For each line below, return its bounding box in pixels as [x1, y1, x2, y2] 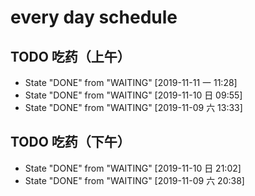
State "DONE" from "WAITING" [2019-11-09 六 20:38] [24, 174, 245, 186]
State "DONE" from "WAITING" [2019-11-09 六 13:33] [24, 102, 243, 113]
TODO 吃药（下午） [10, 134, 131, 151]
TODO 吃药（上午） [10, 48, 131, 65]
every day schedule [10, 6, 178, 29]
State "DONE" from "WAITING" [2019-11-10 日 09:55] [24, 89, 243, 101]
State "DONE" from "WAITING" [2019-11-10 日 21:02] [24, 162, 242, 174]
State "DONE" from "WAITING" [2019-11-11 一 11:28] [24, 77, 238, 88]
